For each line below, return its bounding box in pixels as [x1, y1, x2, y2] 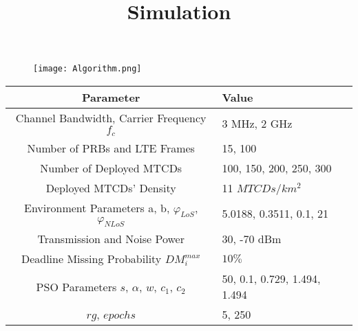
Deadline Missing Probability [21, 251, 162, 267]
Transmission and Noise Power [37, 231, 185, 247]
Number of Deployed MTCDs [40, 159, 182, 176]
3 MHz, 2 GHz [222, 115, 293, 131]
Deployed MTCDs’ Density [45, 179, 176, 196]
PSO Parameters [36, 278, 117, 295]
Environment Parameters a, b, [24, 199, 170, 216]
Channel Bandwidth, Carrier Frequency [15, 110, 207, 126]
